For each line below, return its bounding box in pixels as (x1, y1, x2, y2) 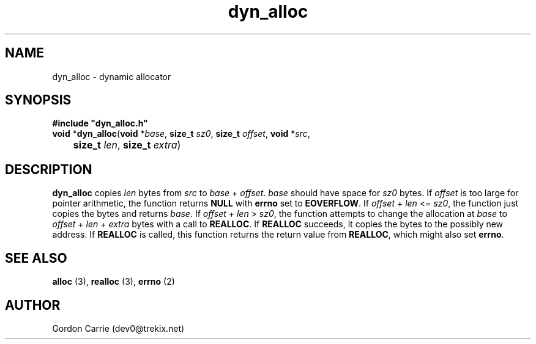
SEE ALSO (5, 250, 67, 266)
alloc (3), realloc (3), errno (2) (52, 276, 175, 287)
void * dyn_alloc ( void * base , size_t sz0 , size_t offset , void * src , (52, 128, 310, 139)
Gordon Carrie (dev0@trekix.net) (52, 323, 185, 334)
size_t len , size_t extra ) (73, 139, 181, 152)
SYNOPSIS (5, 92, 72, 108)
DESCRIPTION (5, 161, 92, 177)
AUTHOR (5, 297, 61, 313)
